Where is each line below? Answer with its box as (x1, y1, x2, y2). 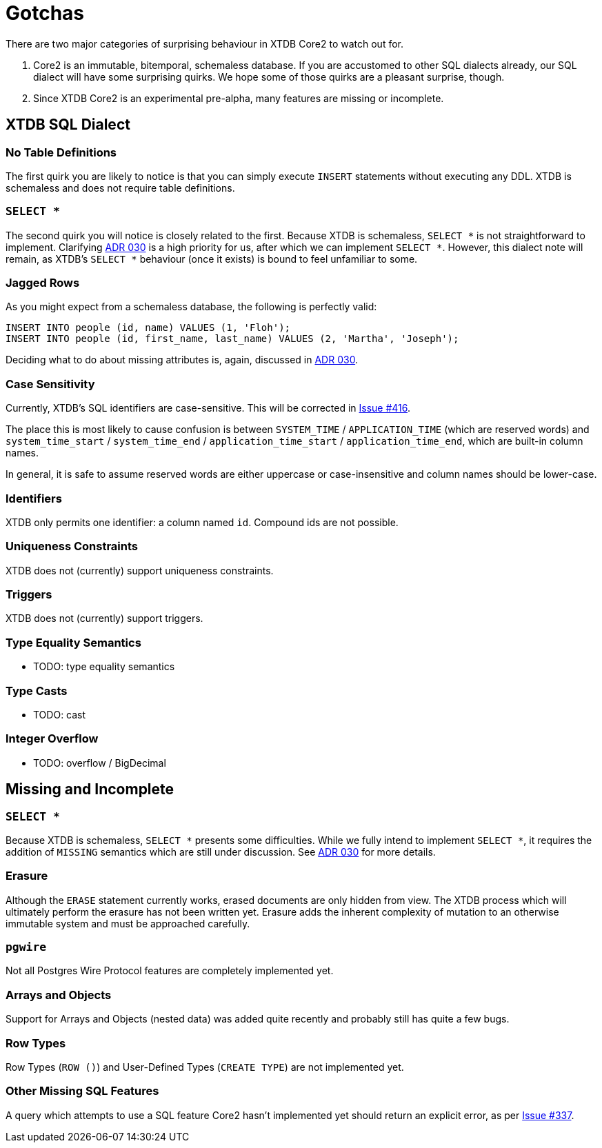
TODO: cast (33, 708, 86, 721)
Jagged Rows (6, 276, 80, 290)
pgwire (6, 940, 47, 954)
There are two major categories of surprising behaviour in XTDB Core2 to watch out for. (6, 37, 404, 50)
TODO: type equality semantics (33, 661, 175, 673)
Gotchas (6, 1, 85, 25)
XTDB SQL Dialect (6, 116, 130, 134)
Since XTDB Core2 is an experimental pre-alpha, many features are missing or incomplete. (33, 92, 444, 104)
